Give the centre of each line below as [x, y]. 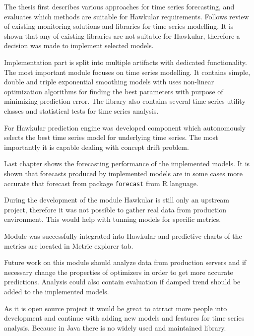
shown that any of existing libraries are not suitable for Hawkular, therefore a [122, 35]
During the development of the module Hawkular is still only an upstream [117, 200]
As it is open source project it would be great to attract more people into [116, 308]
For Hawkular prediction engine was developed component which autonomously [125, 127]
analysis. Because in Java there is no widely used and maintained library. [115, 327]
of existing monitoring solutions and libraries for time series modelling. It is [119, 26]
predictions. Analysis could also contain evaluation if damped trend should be [122, 282]
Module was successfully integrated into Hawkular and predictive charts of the [123, 235]
